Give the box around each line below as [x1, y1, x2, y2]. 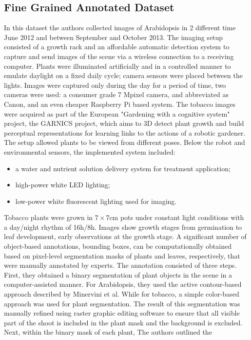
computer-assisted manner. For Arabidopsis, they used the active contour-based [4, 279, 242, 289]
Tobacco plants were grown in [4, 212, 93, 222]
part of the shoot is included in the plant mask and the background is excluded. [4, 317, 243, 327]
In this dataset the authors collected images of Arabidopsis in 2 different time [4, 22, 236, 33]
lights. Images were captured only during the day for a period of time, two [4, 80, 226, 90]
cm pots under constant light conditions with [109, 212, 244, 222]
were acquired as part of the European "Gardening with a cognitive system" [4, 108, 230, 119]
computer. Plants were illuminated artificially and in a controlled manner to [4, 60, 231, 71]
